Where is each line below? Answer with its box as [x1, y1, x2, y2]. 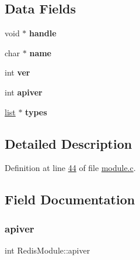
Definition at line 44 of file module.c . [5, 162, 136, 174]
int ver [5, 66, 30, 78]
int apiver [5, 85, 43, 98]
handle [29, 27, 57, 39]
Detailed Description [5, 134, 132, 152]
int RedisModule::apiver [5, 244, 90, 256]
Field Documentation [5, 190, 135, 208]
